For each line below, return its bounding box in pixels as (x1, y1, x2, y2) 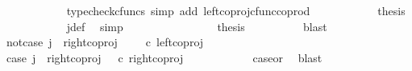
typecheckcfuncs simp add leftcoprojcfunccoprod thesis (66, 2, 406, 18)
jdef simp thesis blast (66, 18, 327, 34)
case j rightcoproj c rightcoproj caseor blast (6, 49, 323, 65)
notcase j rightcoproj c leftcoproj (6, 34, 204, 50)
